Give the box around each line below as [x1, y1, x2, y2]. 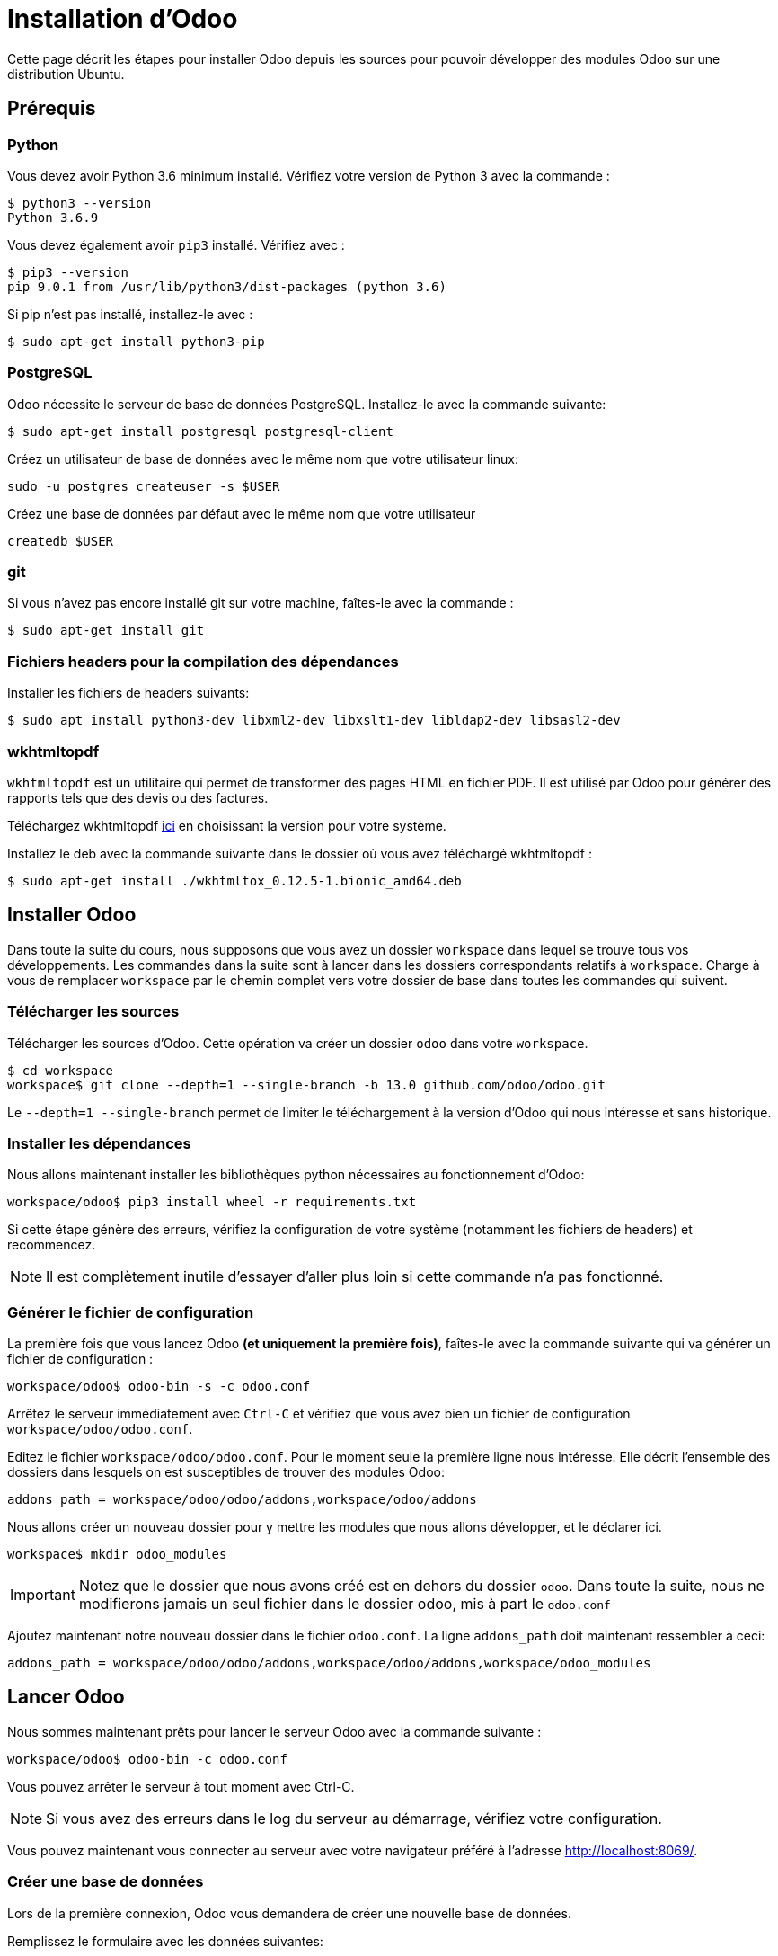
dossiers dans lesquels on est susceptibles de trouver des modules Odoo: [7, 1464, 445, 1480]
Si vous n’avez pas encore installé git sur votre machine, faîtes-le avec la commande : [7, 595, 514, 611]
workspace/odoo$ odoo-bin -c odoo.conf [7, 1751, 287, 1766]
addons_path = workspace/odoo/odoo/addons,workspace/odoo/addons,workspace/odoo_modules [7, 1656, 651, 1671]
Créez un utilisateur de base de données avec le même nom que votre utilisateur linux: [7, 450, 519, 467]
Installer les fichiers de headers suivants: [7, 685, 250, 701]
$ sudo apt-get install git [7, 623, 205, 638]
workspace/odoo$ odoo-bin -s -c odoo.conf [7, 1379, 311, 1394]
